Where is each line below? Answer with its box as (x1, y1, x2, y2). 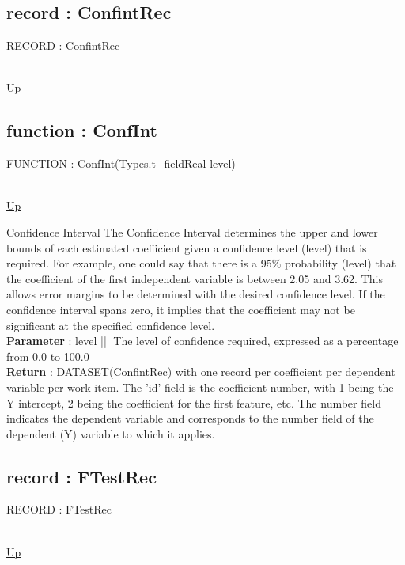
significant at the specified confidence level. (6, 317, 215, 333)
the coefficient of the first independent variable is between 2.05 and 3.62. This (6, 270, 383, 286)
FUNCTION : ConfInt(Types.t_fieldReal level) (6, 155, 236, 172)
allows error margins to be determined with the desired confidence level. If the (6, 286, 385, 302)
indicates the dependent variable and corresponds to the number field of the (6, 410, 374, 427)
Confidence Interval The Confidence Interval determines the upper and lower (6, 223, 378, 240)
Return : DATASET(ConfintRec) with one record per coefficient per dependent (6, 363, 396, 380)
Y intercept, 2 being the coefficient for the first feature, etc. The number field (6, 394, 381, 411)
